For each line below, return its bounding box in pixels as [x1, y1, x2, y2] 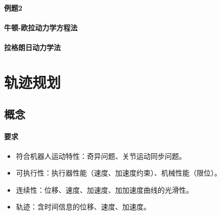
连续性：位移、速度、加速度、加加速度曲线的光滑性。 [16, 184, 193, 195]
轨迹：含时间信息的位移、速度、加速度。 [16, 201, 151, 212]
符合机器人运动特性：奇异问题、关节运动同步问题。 [16, 150, 186, 161]
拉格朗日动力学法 [4, 41, 61, 52]
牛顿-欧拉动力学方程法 [4, 22, 78, 32]
